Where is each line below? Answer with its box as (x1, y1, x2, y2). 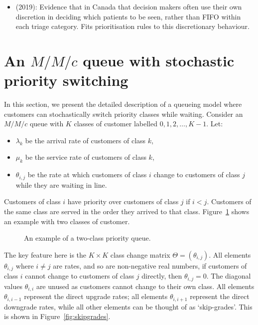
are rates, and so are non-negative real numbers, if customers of (53, 260, 247, 271)
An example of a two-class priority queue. (24, 233, 151, 243)
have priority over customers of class (67, 196, 179, 207)
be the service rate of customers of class (25, 152, 146, 162)
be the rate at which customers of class (27, 169, 147, 180)
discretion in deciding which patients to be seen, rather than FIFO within (15, 11, 241, 21)
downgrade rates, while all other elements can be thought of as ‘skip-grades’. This (4, 301, 253, 312)
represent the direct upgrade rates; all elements (24, 291, 168, 302)
